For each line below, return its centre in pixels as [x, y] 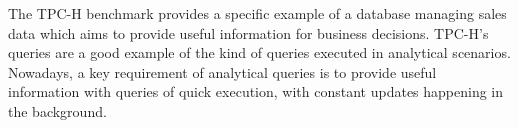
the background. [57, 110]
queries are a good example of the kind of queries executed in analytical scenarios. [259, 52]
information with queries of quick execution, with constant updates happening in [256, 91]
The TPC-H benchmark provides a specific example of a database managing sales [257, 13]
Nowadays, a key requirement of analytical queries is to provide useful [222, 71]
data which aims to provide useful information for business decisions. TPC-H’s [248, 32]
